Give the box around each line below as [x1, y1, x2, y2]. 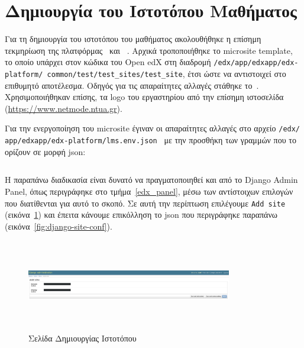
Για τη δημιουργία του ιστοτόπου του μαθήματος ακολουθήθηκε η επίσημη [5, 33, 261, 45]
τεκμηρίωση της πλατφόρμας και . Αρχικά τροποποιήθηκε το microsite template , [5, 44, 293, 56]
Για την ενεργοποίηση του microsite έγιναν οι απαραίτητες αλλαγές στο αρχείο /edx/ [5, 122, 300, 134]
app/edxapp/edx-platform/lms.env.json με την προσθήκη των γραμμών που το [5, 134, 296, 146]
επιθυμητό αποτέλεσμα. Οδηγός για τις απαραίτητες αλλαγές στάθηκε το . [5, 79, 259, 91]
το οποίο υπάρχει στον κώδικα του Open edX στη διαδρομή [5, 56, 211, 68]
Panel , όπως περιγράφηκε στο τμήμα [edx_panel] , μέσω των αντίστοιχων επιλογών [5, 185, 293, 197]
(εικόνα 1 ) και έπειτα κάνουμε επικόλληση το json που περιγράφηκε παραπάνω [5, 208, 277, 221]
